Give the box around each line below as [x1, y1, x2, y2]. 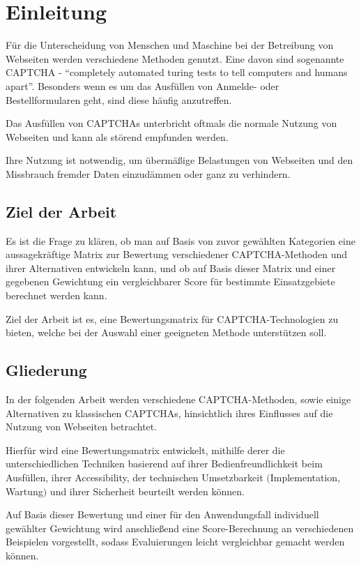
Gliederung [6, 359, 87, 381]
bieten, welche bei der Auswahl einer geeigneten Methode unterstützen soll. [6, 325, 327, 340]
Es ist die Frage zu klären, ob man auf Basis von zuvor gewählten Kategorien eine [6, 233, 355, 248]
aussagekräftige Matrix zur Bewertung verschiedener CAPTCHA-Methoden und [6, 247, 348, 262]
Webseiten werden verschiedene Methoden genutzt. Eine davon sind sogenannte [6, 51, 344, 66]
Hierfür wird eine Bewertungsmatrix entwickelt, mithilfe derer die [6, 442, 285, 457]
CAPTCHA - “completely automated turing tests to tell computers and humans [6, 65, 348, 80]
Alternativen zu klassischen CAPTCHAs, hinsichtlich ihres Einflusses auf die [6, 405, 333, 420]
